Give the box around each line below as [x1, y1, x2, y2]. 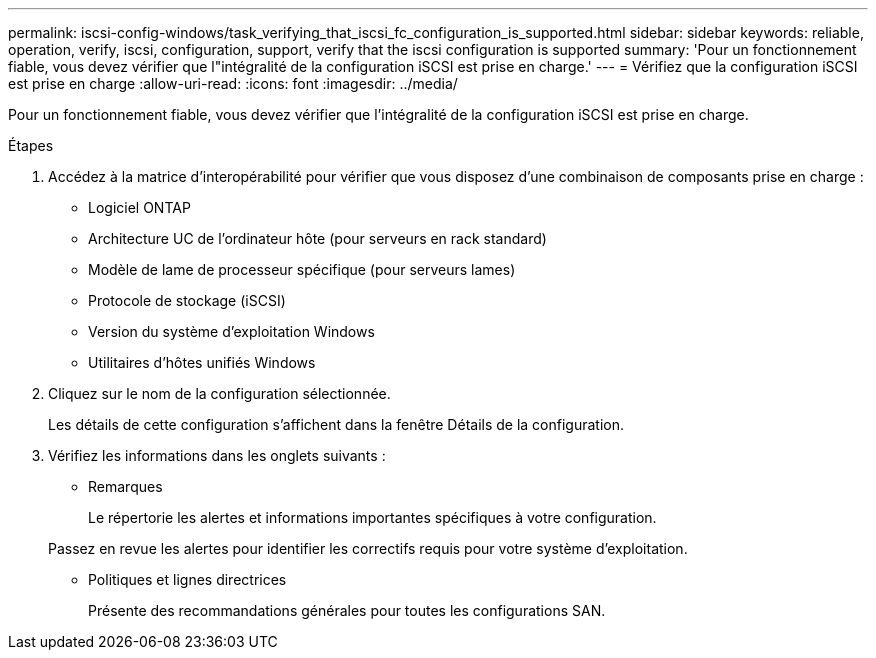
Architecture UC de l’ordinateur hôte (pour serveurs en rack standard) [88, 230, 547, 247]
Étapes [8, 137, 54, 154]
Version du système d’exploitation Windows [88, 323, 375, 340]
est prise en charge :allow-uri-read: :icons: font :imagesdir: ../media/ [8, 75, 458, 92]
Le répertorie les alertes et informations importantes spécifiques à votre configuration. [88, 509, 657, 526]
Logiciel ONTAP [88, 199, 191, 216]
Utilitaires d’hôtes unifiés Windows [88, 354, 316, 371]
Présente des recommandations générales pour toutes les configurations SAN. [88, 602, 606, 619]
